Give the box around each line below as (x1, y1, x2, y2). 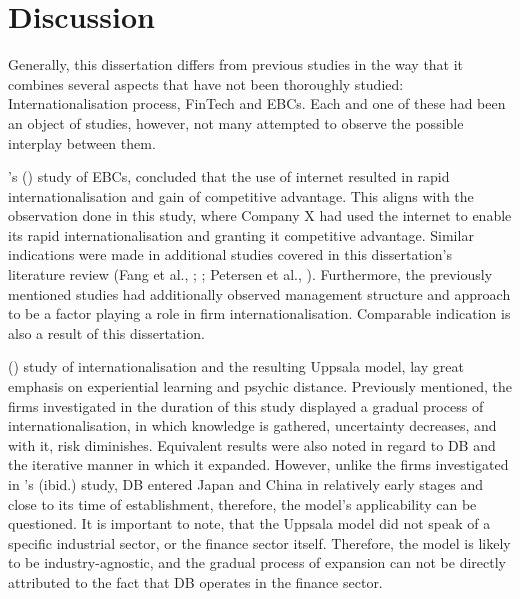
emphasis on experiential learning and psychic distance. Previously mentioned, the (8, 376, 512, 397)
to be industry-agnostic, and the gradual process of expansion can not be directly (8, 552, 506, 573)
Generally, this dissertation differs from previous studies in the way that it (8, 54, 464, 75)
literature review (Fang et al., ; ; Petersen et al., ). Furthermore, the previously (8, 264, 493, 285)
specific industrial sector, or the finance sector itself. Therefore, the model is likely (8, 532, 511, 553)
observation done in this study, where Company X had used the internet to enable (8, 205, 512, 226)
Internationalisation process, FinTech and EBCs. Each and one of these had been (8, 93, 506, 114)
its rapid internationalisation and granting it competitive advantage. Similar (8, 224, 474, 245)
